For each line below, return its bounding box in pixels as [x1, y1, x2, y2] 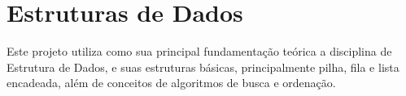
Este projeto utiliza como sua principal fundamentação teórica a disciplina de [7, 43, 392, 60]
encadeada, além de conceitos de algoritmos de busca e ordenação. [7, 74, 336, 91]
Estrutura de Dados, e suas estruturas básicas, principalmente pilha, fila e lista [7, 58, 399, 75]
